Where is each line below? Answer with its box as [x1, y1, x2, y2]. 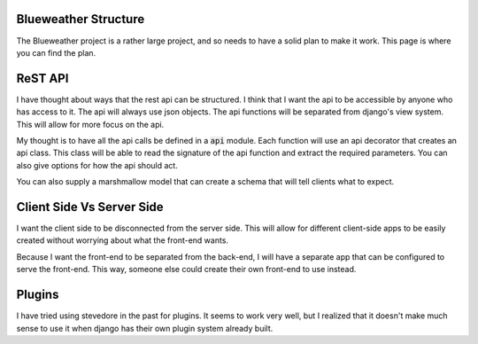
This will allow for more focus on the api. [16, 119, 165, 129]
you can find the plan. [16, 47, 96, 58]
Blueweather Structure [16, 12, 145, 27]
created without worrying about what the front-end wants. [16, 235, 229, 246]
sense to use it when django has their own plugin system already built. [16, 323, 274, 333]
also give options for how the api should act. [16, 160, 179, 170]
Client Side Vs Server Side [16, 199, 164, 215]
